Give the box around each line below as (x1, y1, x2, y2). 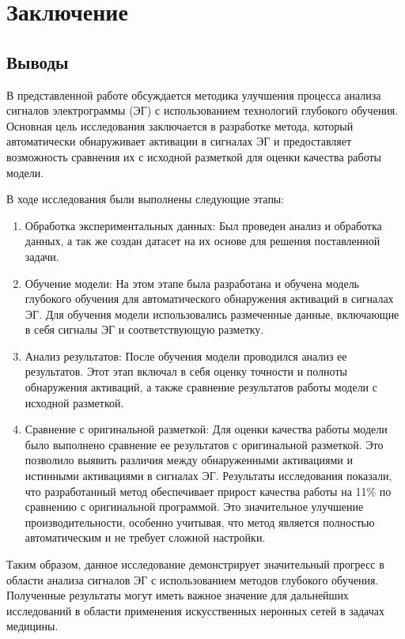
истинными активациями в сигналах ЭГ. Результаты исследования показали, (25, 467, 392, 484)
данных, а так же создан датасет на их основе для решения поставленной (25, 233, 380, 249)
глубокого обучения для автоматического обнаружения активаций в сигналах (25, 290, 394, 307)
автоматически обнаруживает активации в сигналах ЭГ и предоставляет (6, 133, 352, 149)
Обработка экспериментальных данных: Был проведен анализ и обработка (25, 217, 382, 233)
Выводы (6, 49, 69, 74)
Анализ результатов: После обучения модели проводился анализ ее (25, 347, 347, 364)
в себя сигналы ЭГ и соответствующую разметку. (25, 321, 264, 338)
